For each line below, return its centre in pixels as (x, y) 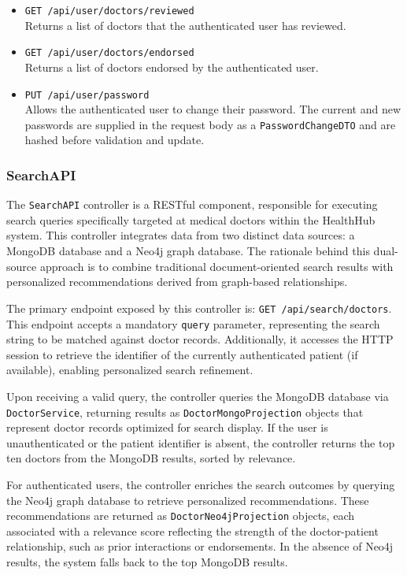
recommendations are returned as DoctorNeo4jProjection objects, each (180, 516)
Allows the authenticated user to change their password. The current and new (213, 109)
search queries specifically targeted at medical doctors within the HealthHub (191, 219)
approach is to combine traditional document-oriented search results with (216, 266)
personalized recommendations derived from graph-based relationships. (177, 282)
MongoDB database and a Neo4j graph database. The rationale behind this (188, 251)
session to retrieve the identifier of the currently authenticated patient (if (182, 354)
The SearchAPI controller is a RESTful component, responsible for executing (192, 204)
